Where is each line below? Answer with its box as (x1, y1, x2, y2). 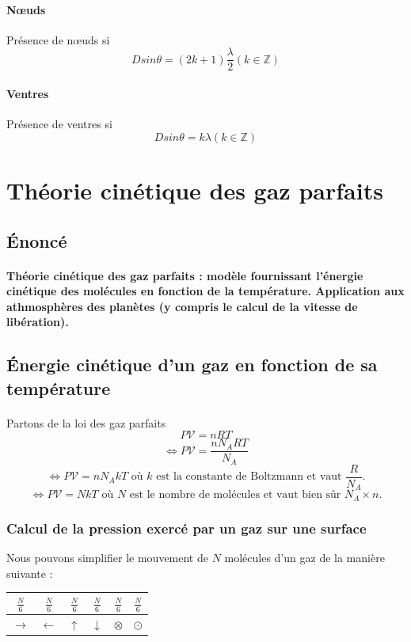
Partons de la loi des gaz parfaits (6, 414, 166, 431)
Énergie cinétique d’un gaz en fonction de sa (6, 352, 378, 377)
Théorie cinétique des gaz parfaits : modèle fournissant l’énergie (6, 267, 363, 283)
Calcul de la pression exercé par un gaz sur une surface (6, 518, 367, 538)
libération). (6, 313, 69, 330)
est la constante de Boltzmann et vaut (156, 471, 342, 483)
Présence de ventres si (6, 116, 112, 132)
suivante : (6, 564, 53, 581)
